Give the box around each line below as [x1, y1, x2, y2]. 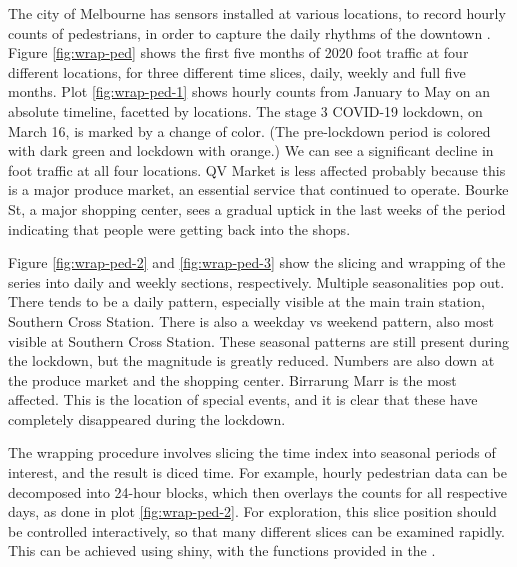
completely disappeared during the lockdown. [8, 408, 286, 429]
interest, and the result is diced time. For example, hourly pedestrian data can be [8, 462, 507, 483]
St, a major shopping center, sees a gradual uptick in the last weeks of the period [8, 198, 506, 219]
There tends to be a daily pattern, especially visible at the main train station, [8, 291, 485, 312]
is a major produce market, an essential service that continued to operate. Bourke [8, 179, 509, 200]
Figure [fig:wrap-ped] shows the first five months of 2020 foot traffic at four [8, 42, 469, 63]
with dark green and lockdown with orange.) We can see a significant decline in [8, 140, 494, 161]
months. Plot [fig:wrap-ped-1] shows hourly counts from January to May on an [8, 81, 490, 102]
